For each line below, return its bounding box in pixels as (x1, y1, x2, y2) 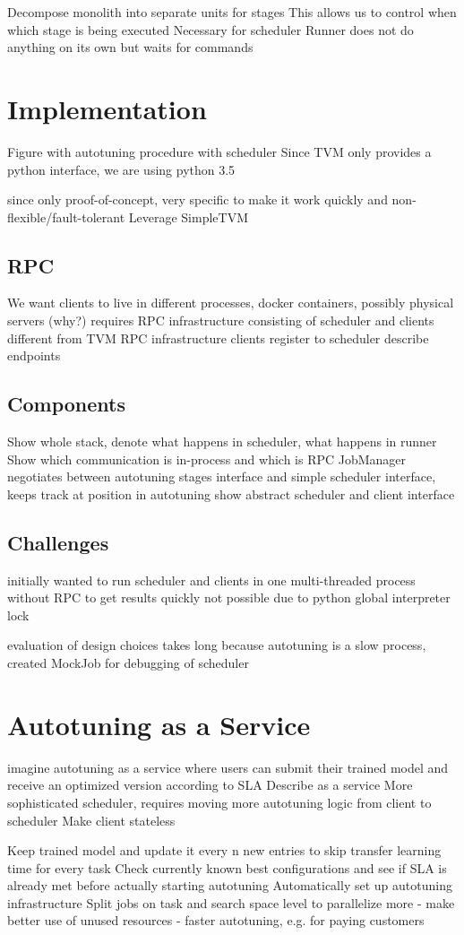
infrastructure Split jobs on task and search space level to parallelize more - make (7, 893, 455, 912)
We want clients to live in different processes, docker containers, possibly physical (7, 293, 454, 312)
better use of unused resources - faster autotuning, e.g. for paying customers (7, 911, 425, 930)
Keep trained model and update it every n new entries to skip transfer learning (7, 841, 442, 860)
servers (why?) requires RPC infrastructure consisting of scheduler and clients (7, 311, 434, 330)
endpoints (7, 346, 61, 365)
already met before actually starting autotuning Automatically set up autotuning (7, 876, 452, 895)
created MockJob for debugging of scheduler (7, 654, 249, 672)
